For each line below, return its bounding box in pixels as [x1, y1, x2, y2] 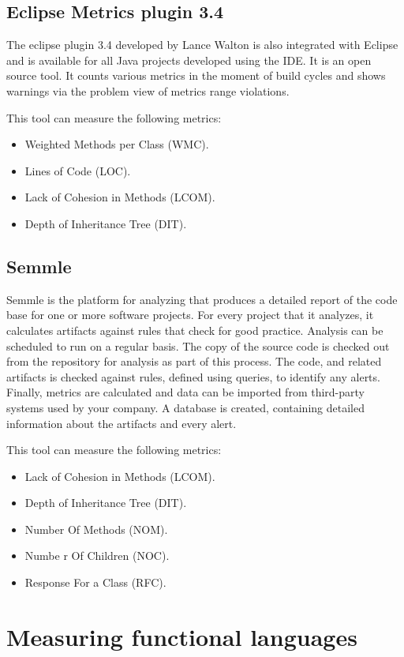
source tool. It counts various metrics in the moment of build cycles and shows [6, 67, 386, 84]
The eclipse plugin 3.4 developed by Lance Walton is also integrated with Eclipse [6, 36, 398, 53]
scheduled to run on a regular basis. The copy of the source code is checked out [6, 337, 390, 354]
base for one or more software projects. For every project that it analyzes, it [6, 306, 374, 323]
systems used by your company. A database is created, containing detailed [6, 399, 365, 415]
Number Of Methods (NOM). [24, 520, 168, 537]
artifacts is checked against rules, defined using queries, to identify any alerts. [6, 368, 380, 385]
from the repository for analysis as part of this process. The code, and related [6, 353, 382, 370]
